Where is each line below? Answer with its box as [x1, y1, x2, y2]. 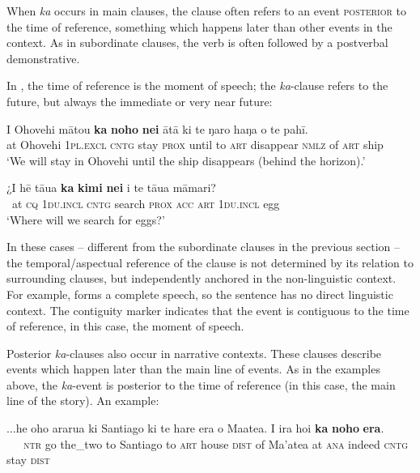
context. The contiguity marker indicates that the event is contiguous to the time [6, 301, 409, 318]
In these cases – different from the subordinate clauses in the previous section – [6, 238, 401, 255]
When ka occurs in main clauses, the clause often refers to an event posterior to [6, 2, 406, 19]
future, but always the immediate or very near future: [6, 92, 273, 109]
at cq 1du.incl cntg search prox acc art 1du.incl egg [11, 194, 280, 211]
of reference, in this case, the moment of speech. [6, 317, 244, 335]
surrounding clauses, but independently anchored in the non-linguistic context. [6, 270, 397, 287]
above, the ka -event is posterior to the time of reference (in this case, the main [6, 376, 396, 393]
